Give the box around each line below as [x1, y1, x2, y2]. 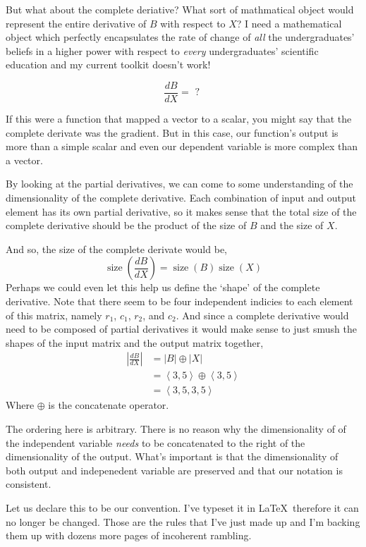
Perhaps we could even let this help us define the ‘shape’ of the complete [6, 280, 320, 295]
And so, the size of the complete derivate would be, [6, 241, 227, 256]
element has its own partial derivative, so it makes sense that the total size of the [6, 204, 357, 219]
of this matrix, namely [6, 307, 102, 322]
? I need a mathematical [236, 16, 342, 30]
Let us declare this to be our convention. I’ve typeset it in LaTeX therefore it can [6, 500, 359, 515]
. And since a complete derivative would [176, 307, 349, 322]
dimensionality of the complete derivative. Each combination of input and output [6, 190, 356, 204]
